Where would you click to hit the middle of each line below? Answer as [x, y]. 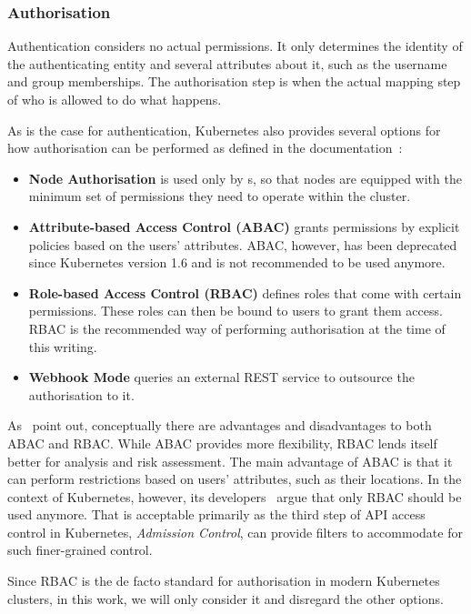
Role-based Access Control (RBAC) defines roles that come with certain [245, 292]
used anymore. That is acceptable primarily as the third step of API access [216, 514]
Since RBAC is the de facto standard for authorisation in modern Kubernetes [224, 581]
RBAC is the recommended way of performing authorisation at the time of [237, 328]
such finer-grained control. [80, 550]
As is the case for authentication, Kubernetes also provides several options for [224, 130]
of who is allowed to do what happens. [115, 99]
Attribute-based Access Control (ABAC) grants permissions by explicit [244, 226]
